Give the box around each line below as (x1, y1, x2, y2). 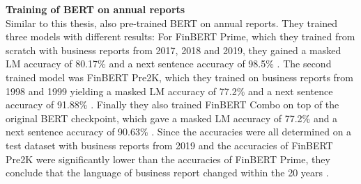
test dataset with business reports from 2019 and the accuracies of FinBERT (6, 137, 333, 152)
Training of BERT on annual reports (6, 2, 185, 16)
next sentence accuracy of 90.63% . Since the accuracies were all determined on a (6, 124, 352, 139)
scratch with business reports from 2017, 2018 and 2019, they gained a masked (6, 42, 341, 57)
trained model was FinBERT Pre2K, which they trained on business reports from (6, 69, 353, 84)
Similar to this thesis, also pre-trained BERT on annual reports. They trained (6, 15, 338, 30)
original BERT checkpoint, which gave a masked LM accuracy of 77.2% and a (6, 110, 338, 125)
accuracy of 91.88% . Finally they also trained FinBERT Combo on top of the (6, 97, 339, 112)
